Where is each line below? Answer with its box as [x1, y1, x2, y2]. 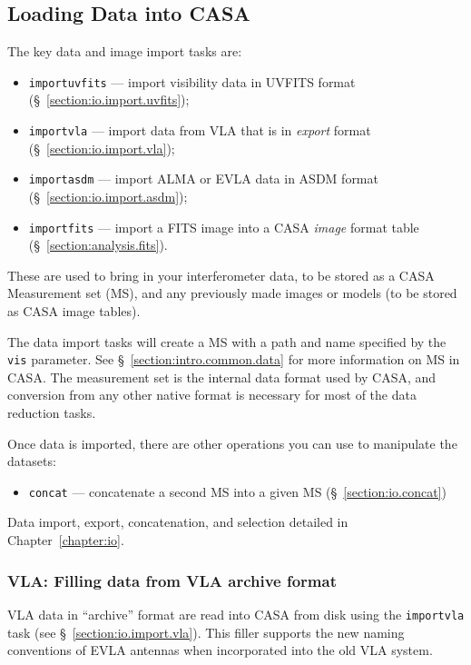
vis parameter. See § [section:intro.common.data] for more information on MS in [7, 350, 460, 369]
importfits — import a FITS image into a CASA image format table [28, 217, 419, 236]
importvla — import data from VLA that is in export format [28, 121, 371, 140]
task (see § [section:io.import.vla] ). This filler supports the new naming [7, 622, 405, 641]
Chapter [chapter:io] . [7, 531, 124, 550]
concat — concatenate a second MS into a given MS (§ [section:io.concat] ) [28, 481, 446, 501]
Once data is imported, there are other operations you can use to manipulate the [7, 433, 457, 452]
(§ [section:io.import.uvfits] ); [28, 90, 190, 109]
